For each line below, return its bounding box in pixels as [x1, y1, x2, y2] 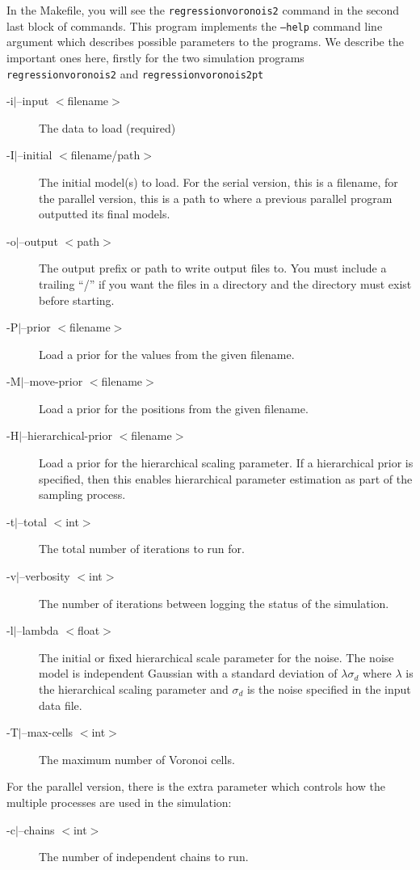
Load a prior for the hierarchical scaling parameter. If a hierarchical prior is [39, 454, 414, 471]
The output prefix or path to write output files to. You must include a [39, 260, 387, 277]
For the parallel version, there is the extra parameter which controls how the [6, 778, 385, 795]
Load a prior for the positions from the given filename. [39, 399, 309, 416]
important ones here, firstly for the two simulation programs [6, 49, 304, 65]
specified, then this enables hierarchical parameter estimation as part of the [39, 470, 413, 487]
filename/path [70, 146, 141, 163]
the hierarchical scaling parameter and [39, 681, 229, 697]
